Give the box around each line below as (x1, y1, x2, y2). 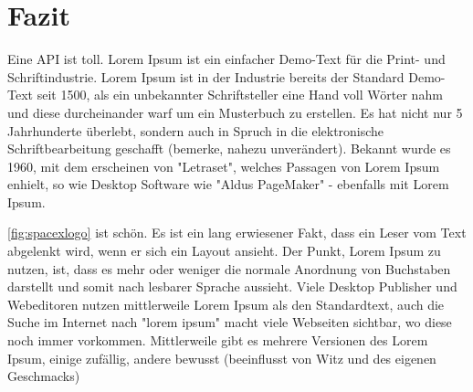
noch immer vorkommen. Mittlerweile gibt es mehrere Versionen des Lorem (7, 331, 428, 350)
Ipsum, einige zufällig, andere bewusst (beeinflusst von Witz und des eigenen (7, 348, 436, 367)
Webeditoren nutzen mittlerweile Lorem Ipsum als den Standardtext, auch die (7, 294, 445, 313)
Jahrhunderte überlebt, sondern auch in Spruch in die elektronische (7, 121, 384, 140)
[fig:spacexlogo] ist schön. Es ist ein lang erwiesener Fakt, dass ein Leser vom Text (7, 223, 467, 242)
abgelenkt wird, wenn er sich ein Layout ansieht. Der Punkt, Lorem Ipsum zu (7, 241, 441, 260)
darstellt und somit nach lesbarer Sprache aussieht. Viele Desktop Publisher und (7, 277, 457, 296)
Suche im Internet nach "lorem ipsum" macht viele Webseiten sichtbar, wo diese (7, 313, 452, 332)
